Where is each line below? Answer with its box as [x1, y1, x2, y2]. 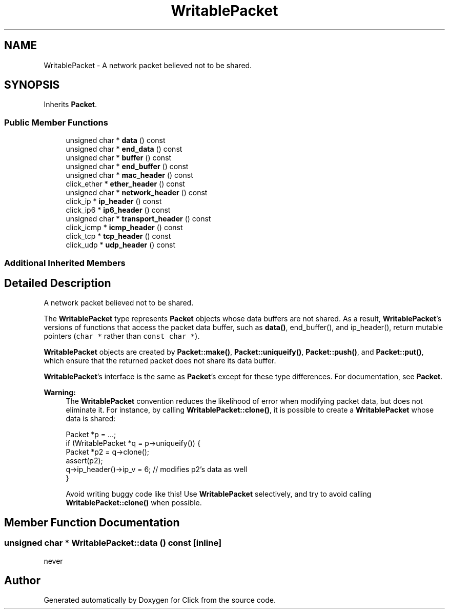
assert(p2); [66, 456, 103, 465]
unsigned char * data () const [66, 136, 166, 145]
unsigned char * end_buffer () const [66, 162, 189, 171]
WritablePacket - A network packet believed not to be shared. [44, 60, 252, 70]
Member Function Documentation [4, 516, 180, 529]
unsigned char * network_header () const [66, 188, 208, 197]
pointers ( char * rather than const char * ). [44, 332, 200, 341]
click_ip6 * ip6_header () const [66, 206, 171, 215]
